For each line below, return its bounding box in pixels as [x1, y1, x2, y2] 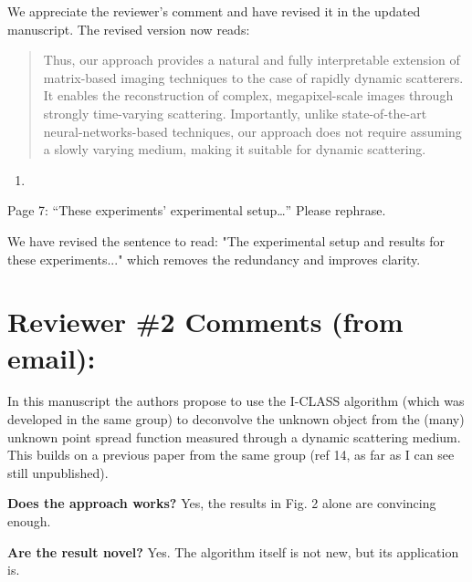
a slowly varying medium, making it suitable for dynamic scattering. [43, 140, 426, 159]
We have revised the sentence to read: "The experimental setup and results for [7, 231, 446, 250]
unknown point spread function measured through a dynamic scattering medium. [7, 427, 461, 446]
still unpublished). [7, 462, 109, 482]
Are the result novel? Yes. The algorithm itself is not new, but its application [7, 542, 459, 561]
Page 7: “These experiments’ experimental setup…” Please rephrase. [7, 201, 386, 220]
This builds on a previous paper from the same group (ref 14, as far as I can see [7, 445, 455, 464]
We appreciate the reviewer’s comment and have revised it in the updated [7, 2, 421, 20]
